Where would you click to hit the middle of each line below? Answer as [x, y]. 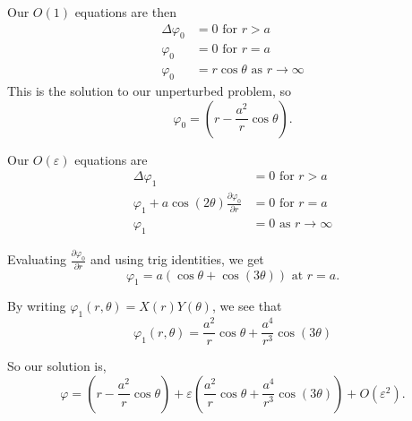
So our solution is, [57, 366]
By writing [37, 306]
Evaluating [37, 259]
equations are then [125, 12]
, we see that [247, 306]
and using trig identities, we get [177, 259]
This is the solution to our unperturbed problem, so [150, 91]
